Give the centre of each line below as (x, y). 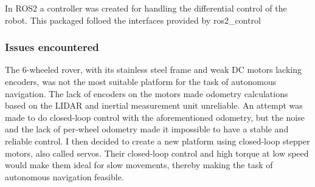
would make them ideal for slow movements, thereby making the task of (139, 165)
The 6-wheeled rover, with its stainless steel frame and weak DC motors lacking (154, 70)
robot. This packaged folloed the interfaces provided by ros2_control (133, 20)
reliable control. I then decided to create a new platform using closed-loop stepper (157, 141)
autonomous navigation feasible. (64, 176)
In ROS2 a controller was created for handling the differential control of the (146, 8)
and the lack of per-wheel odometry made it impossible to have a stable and (147, 129)
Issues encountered (52, 47)
